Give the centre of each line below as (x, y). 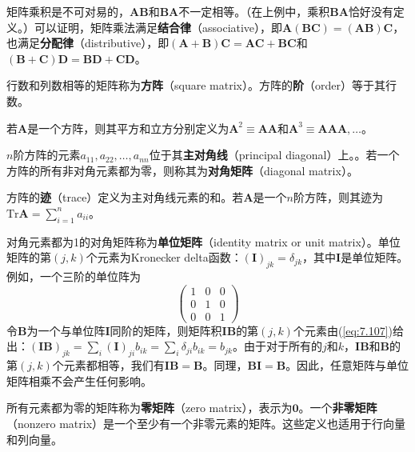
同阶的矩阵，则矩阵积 (166, 330)
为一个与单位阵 (66, 330)
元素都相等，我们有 (114, 365)
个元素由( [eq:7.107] (341, 330)
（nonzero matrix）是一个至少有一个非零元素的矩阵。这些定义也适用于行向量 (206, 424)
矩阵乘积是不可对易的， (68, 11)
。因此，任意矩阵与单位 (347, 365)
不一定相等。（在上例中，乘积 (254, 11)
